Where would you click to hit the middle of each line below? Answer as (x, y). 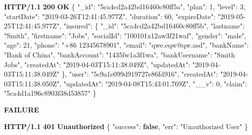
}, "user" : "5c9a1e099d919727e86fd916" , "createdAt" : (140, 74)
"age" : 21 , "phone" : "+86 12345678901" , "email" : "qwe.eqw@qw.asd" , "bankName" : (126, 45)
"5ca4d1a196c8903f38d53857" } (50, 93)
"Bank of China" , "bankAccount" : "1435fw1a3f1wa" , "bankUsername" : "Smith (120, 54)
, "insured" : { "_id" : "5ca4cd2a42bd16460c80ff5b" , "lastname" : (152, 26)
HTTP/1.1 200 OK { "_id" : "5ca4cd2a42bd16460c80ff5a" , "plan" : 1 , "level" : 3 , (125, 6)
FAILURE (22, 109)
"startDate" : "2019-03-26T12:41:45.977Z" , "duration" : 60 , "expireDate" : (110, 16)
